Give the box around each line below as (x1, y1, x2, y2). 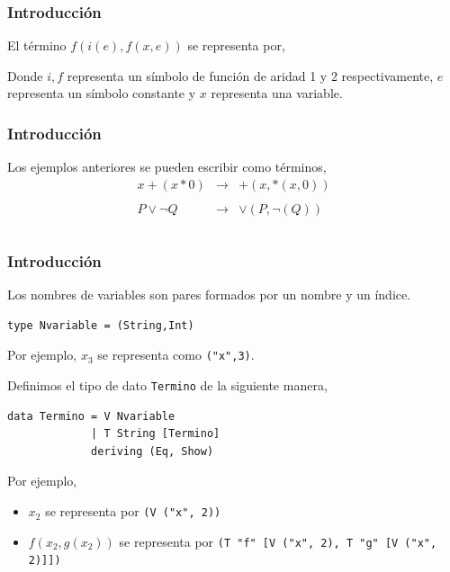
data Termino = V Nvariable (7, 409, 175, 423)
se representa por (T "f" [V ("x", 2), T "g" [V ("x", (119, 532, 437, 550)
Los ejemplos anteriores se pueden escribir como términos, (7, 157, 327, 176)
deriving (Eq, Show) (91, 444, 214, 458)
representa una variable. (211, 84, 343, 103)
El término (7, 36, 67, 55)
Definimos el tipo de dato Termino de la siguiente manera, (7, 376, 328, 395)
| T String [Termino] (91, 427, 220, 441)
